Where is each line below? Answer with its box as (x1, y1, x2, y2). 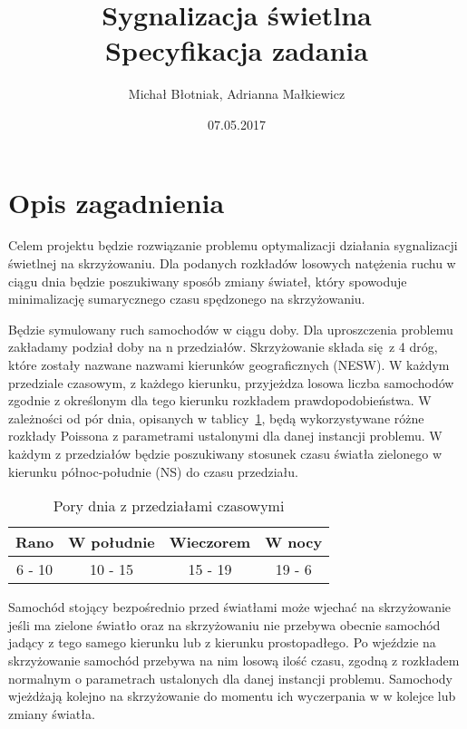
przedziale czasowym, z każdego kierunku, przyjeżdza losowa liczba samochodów (8, 373, 454, 392)
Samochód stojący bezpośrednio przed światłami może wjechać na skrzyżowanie (8, 598, 452, 617)
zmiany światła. (8, 704, 95, 723)
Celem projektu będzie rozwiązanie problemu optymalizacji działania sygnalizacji (8, 236, 458, 255)
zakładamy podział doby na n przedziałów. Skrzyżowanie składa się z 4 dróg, (8, 337, 438, 356)
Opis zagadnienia (8, 183, 225, 220)
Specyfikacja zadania (105, 32, 368, 69)
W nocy (265, 531, 323, 553)
